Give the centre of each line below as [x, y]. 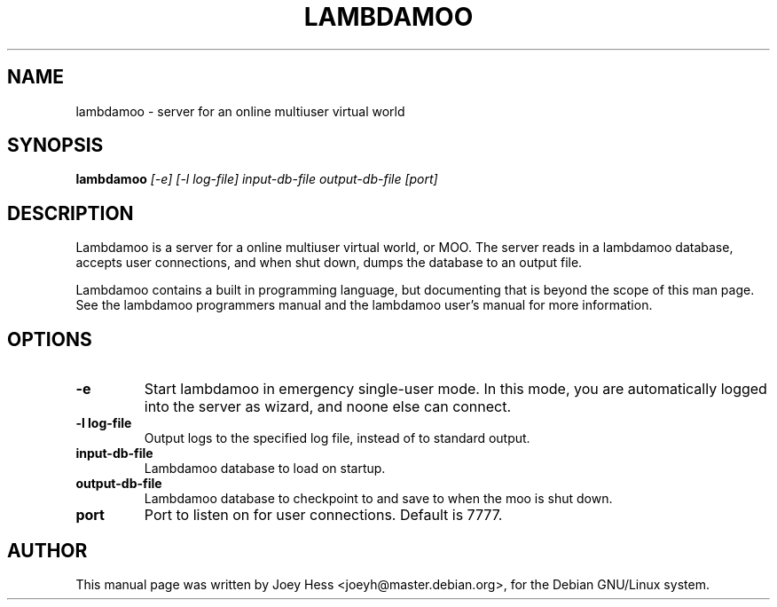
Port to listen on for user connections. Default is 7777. [323, 515]
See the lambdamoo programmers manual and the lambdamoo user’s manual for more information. [364, 305]
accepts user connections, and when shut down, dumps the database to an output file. [329, 263]
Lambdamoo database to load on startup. [265, 469]
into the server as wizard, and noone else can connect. [328, 407]
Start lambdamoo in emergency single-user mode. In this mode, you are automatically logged [455, 389]
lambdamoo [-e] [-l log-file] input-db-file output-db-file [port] [257, 179]
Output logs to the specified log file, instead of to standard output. [337, 438]
